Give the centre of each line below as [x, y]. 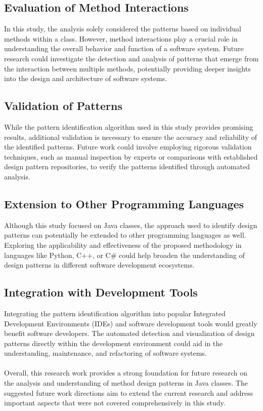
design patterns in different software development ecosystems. [99, 265]
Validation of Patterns [63, 106]
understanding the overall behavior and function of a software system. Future [124, 48]
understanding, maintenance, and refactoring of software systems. [105, 353]
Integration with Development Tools [101, 292]
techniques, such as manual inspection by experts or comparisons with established [131, 156]
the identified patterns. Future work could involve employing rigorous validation [128, 147]
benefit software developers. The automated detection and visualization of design [129, 333]
